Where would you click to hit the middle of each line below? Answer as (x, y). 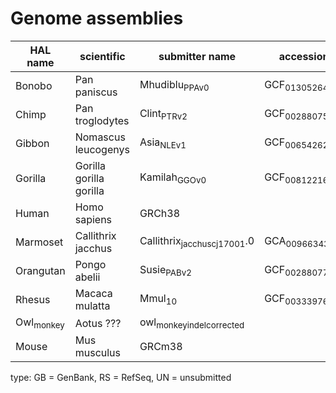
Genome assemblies (97, 18)
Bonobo (34, 85)
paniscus (96, 92)
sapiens (93, 219)
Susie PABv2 (165, 271)
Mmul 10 (158, 299)
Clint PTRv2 (163, 114)
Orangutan (40, 270)
